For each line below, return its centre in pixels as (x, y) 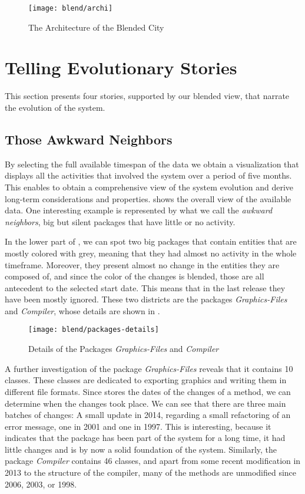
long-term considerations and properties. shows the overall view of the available (148, 198)
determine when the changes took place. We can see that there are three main (145, 403)
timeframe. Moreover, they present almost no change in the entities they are (142, 264)
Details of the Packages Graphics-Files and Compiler (124, 349)
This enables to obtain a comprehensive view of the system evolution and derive (149, 187)
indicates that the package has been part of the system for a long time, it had (145, 438)
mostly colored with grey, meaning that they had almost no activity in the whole (151, 253)
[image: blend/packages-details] (94, 330)
